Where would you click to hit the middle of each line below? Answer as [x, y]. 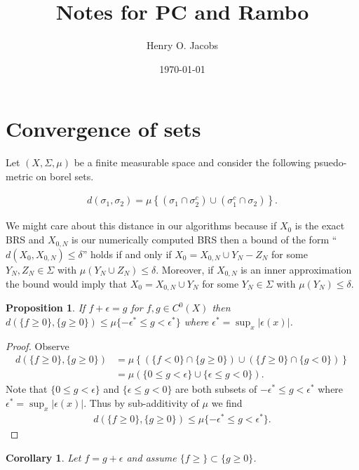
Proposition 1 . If [46, 308]
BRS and [25, 240]
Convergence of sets [103, 129]
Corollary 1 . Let [43, 457]
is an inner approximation [296, 269]
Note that [27, 389]
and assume [151, 457]
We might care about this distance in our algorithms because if [141, 226]
